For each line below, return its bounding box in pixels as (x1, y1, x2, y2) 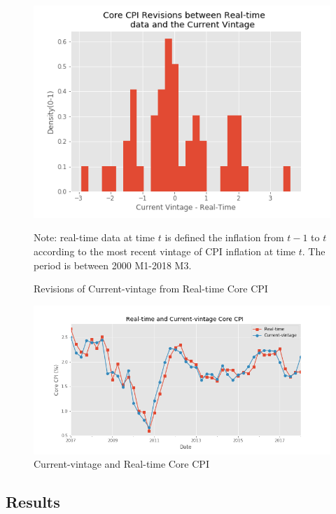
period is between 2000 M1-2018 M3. (34, 257, 192, 272)
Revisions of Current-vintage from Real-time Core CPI (34, 281, 268, 296)
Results (6, 491, 60, 513)
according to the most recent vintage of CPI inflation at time (34, 244, 296, 259)
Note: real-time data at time (34, 230, 155, 245)
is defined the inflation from (164, 230, 284, 245)
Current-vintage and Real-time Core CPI (34, 456, 209, 471)
